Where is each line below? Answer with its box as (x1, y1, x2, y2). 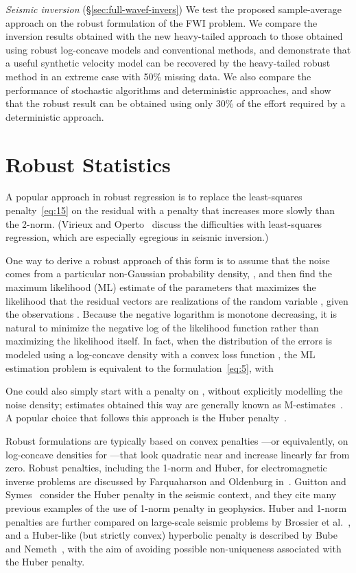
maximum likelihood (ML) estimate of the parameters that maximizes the (5, 280, 316, 294)
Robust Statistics (5, 150, 171, 178)
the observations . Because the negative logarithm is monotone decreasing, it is (5, 307, 337, 321)
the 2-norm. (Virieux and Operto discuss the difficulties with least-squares (5, 216, 322, 231)
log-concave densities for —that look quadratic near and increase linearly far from (5, 447, 350, 461)
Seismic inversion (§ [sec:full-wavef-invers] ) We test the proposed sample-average (5, 2, 342, 16)
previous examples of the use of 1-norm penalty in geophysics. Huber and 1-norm (5, 500, 347, 515)
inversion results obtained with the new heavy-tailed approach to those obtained (5, 29, 343, 43)
